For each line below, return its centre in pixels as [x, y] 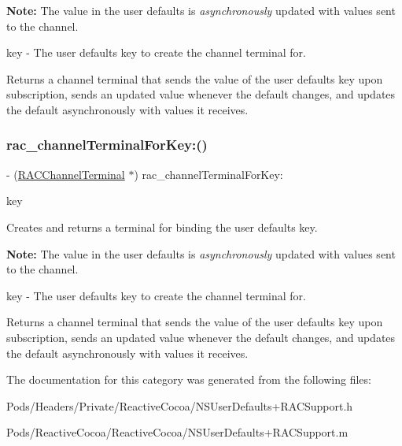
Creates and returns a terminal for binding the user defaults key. [162, 227]
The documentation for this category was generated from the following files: [189, 379]
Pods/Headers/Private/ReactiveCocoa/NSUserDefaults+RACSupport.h [180, 405]
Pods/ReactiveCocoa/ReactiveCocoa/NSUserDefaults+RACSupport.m [177, 432]
